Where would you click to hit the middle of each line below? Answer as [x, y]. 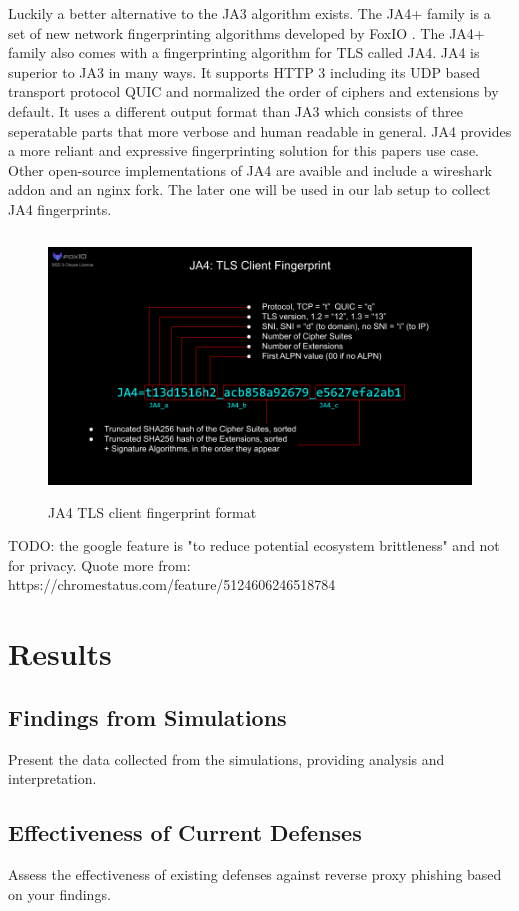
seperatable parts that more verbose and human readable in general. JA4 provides [260, 130]
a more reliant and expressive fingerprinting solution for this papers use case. [243, 150]
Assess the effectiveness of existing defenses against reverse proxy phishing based [255, 874]
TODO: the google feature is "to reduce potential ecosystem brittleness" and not [254, 545]
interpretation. [52, 778]
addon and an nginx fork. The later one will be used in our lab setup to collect [249, 189]
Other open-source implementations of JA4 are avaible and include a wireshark [250, 169]
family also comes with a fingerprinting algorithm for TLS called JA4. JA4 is [244, 52]
